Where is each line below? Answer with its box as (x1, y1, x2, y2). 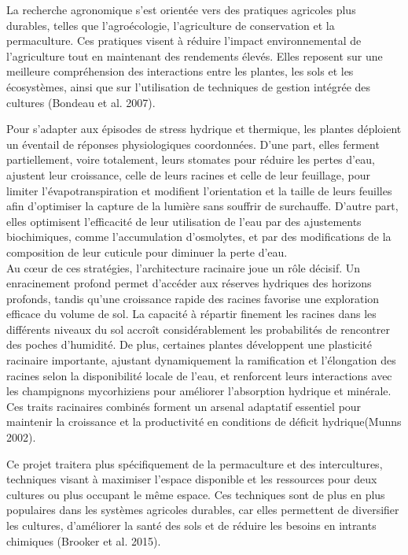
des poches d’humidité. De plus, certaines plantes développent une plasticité (6, 336, 373, 353)
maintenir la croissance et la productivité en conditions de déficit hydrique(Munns (6, 413, 402, 430)
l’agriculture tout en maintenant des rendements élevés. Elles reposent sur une (6, 47, 383, 64)
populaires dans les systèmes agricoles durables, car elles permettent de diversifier (6, 501, 399, 518)
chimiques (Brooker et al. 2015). (6, 532, 161, 549)
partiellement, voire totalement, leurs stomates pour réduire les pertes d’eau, (6, 151, 375, 168)
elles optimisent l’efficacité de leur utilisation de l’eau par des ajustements (6, 213, 362, 229)
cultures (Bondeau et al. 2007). (6, 94, 156, 110)
